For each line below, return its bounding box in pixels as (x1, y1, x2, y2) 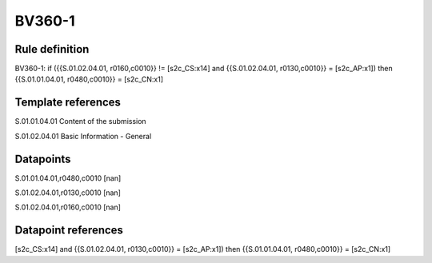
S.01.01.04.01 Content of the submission (14, 117, 147, 126)
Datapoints (14, 152, 71, 165)
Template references (14, 96, 122, 110)
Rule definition (14, 42, 90, 56)
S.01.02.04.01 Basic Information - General (14, 131, 152, 141)
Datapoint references (14, 224, 124, 237)
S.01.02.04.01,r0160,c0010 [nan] (14, 202, 122, 212)
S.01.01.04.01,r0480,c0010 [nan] (14, 173, 122, 183)
